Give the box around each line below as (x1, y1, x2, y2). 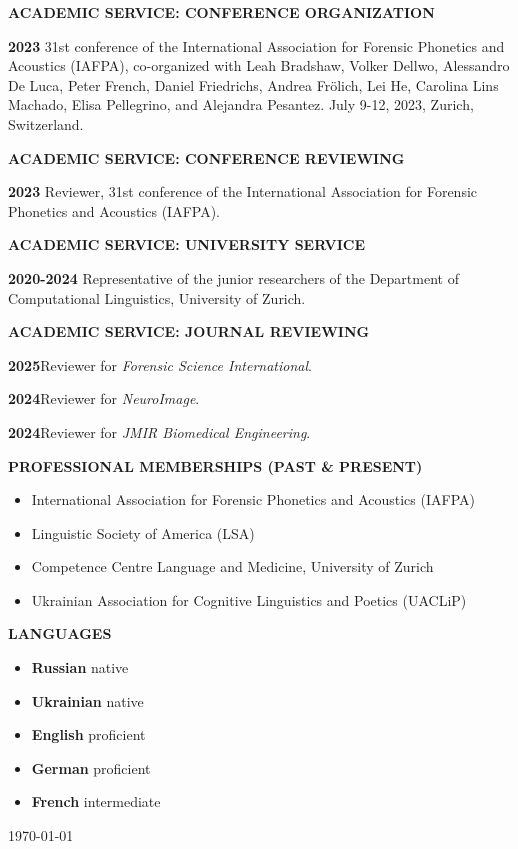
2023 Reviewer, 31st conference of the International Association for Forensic (8, 181, 478, 202)
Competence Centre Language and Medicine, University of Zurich (31, 556, 434, 577)
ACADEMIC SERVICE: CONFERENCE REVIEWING (8, 147, 405, 168)
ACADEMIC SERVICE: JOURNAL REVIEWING (8, 321, 370, 342)
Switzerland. (8, 113, 84, 134)
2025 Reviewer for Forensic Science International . (8, 354, 312, 375)
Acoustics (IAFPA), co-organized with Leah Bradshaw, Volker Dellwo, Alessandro (8, 55, 510, 76)
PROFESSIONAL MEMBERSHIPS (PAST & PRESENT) (8, 455, 423, 476)
